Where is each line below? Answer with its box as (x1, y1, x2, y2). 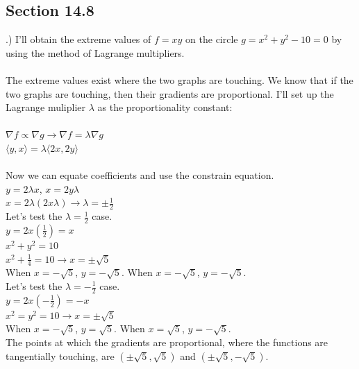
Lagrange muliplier (6, 100, 86, 114)
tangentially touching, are (6, 348, 115, 363)
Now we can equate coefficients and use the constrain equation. (6, 168, 274, 182)
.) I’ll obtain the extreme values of (6, 32, 151, 46)
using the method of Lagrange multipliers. (6, 45, 185, 60)
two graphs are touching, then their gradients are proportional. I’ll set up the (6, 86, 334, 101)
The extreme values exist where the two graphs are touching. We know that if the (6, 72, 353, 87)
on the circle (185, 32, 238, 46)
